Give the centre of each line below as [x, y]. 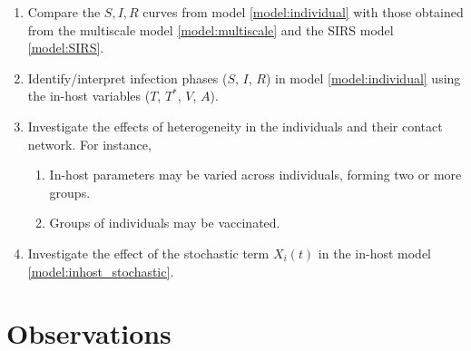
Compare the [64, 12]
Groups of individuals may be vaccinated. [165, 223]
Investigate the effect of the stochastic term [148, 253]
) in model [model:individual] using [363, 78]
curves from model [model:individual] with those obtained [303, 12]
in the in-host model [374, 253]
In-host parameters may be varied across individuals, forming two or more [255, 175]
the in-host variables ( [89, 96]
